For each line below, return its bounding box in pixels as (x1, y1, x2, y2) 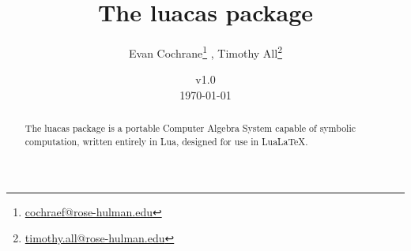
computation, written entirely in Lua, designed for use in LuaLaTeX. (25, 135, 308, 148)
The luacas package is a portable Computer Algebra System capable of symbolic (25, 122, 356, 135)
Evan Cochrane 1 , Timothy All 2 (129, 43, 282, 61)
